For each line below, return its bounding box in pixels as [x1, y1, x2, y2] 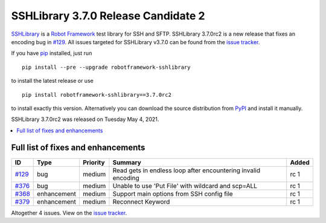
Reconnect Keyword [112, 197, 170, 205]
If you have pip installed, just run [11, 50, 92, 57]
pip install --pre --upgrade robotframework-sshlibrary [22, 63, 191, 71]
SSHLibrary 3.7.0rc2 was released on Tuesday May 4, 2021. [11, 115, 159, 123]
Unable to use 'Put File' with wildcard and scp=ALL [112, 181, 258, 190]
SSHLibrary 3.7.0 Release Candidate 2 [11, 9, 205, 22]
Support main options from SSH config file [112, 189, 233, 198]
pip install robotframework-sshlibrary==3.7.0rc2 [22, 91, 172, 98]
